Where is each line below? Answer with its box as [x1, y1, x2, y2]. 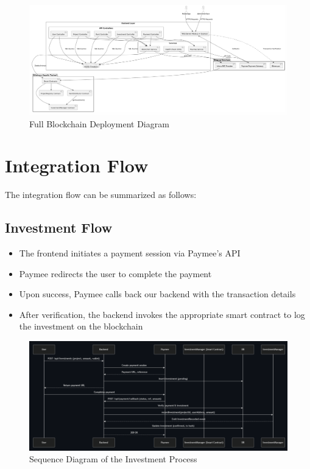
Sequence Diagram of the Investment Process [29, 453, 197, 465]
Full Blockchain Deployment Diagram [29, 117, 169, 130]
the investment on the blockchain [19, 320, 143, 333]
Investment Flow [5, 218, 113, 237]
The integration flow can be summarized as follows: [5, 188, 197, 201]
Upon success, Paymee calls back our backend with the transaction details [19, 287, 296, 300]
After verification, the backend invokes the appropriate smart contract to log [19, 308, 305, 320]
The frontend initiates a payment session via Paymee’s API [19, 247, 241, 259]
